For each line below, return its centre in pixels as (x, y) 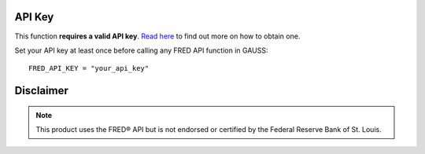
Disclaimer (41, 91)
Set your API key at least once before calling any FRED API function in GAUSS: (141, 50)
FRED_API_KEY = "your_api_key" (89, 68)
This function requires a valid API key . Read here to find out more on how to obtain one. (157, 36)
